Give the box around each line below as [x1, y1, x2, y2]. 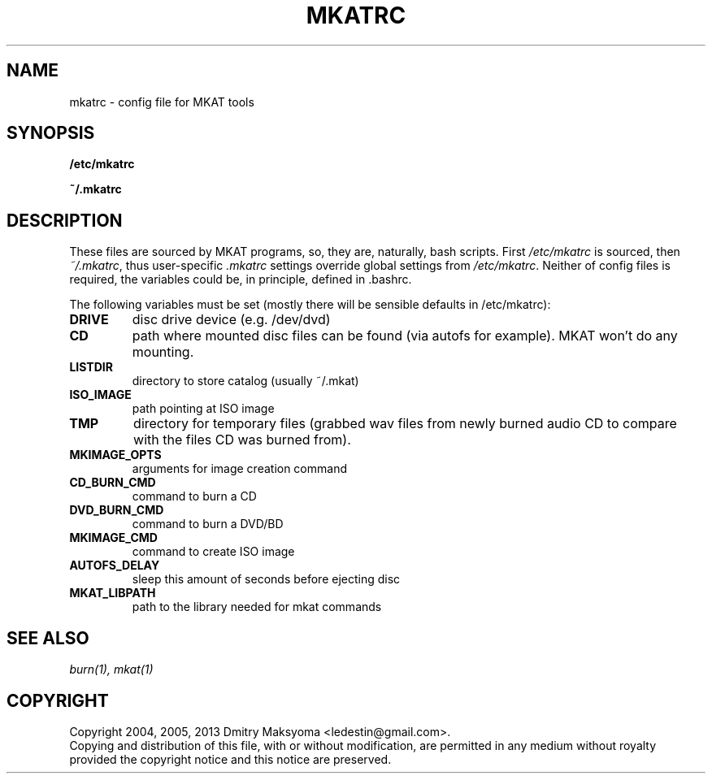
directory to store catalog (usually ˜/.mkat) [132, 374, 359, 388]
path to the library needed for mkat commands [132, 600, 382, 614]
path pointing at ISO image [132, 401, 275, 416]
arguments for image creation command [132, 461, 347, 476]
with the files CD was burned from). [133, 431, 351, 448]
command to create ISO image [132, 544, 295, 559]
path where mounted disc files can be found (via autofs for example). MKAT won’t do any [132, 327, 678, 344]
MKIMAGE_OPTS [69, 448, 162, 462]
